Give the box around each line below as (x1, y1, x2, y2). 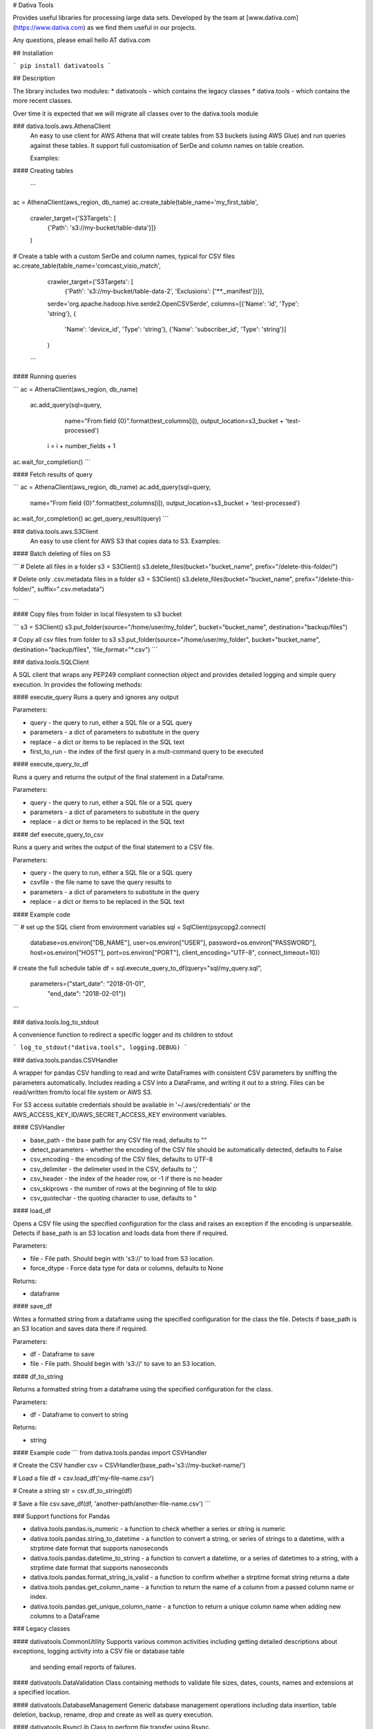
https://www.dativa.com (15, 23, 84, 31)
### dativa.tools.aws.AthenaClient (12, 122, 111, 130)
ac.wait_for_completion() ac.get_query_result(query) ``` (12, 515, 169, 523)
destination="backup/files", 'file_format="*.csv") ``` (12, 645, 158, 654)
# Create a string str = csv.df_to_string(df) (12, 1487, 133, 1495)
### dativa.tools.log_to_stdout (12, 1017, 99, 1026)
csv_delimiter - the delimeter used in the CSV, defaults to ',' (30, 1165, 198, 1173)
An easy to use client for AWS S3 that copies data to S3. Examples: (30, 537, 221, 546)
